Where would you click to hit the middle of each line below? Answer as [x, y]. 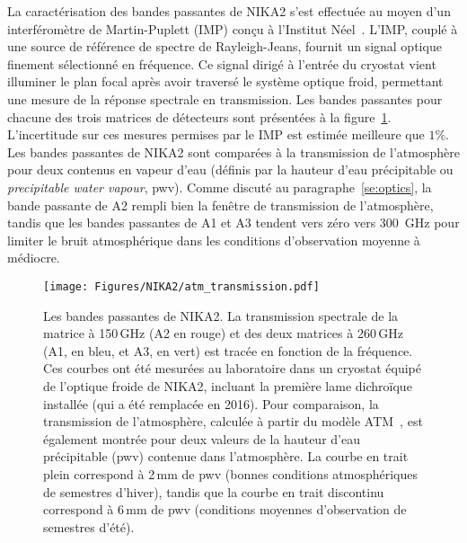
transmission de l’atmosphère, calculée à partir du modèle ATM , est [233, 421]
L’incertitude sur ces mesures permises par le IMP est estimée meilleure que [216, 134]
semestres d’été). [89, 526]
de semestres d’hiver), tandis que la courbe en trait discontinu [214, 491]
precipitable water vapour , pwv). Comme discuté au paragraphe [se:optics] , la [220, 187]
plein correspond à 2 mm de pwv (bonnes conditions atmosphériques [231, 473]
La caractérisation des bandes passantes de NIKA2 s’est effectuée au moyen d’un [229, 11]
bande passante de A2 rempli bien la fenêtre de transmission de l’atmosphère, [220, 205]
